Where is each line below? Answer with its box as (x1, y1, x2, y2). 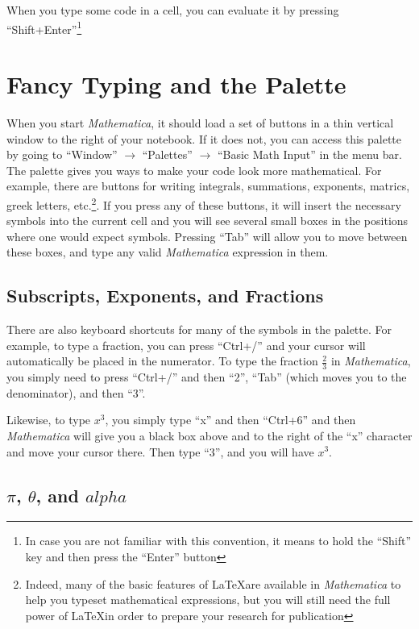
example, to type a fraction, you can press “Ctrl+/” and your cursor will (6, 336, 366, 353)
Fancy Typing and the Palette (6, 68, 346, 101)
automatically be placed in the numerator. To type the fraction (6, 352, 318, 369)
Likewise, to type (6, 411, 91, 428)
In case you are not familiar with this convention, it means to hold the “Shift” (25, 532, 412, 549)
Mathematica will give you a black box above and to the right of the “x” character (6, 427, 413, 444)
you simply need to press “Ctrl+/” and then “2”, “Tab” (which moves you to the (6, 369, 407, 385)
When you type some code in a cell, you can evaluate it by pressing (6, 2, 339, 18)
